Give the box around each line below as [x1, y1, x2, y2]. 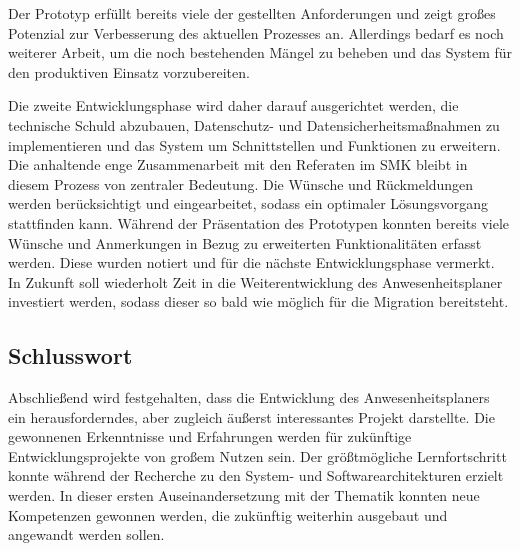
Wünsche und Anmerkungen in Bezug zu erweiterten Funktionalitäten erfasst [8, 232, 482, 253]
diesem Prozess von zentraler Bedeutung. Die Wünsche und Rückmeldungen [8, 173, 474, 194]
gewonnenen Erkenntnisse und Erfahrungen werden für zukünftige [8, 426, 412, 447]
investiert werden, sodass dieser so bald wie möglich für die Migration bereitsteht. [8, 291, 509, 312]
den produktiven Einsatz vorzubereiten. [8, 61, 250, 82]
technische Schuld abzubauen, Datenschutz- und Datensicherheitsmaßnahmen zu [8, 114, 500, 135]
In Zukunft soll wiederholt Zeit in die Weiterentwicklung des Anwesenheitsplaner [8, 271, 503, 292]
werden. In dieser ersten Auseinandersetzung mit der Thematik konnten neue [8, 485, 480, 506]
